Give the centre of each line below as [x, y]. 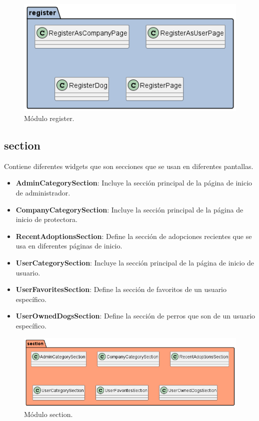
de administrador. [43, 192]
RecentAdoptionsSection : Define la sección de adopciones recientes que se [134, 236]
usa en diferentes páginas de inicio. [69, 246]
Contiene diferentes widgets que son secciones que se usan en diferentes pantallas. [129, 166]
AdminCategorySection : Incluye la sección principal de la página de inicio [134, 183]
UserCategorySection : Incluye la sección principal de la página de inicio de [135, 262]
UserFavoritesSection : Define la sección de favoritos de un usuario [121, 289]
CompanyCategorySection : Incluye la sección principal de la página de [129, 209]
